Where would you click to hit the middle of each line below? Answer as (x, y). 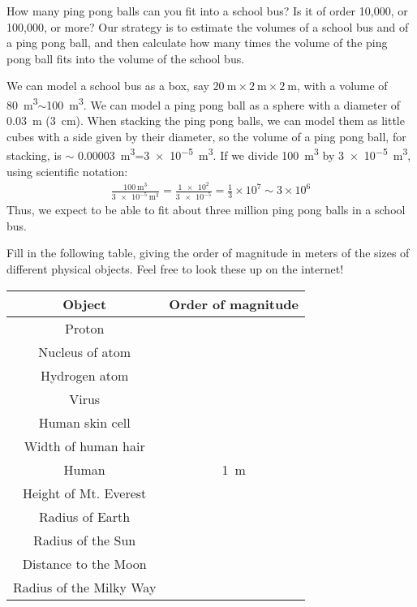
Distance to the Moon (84, 563)
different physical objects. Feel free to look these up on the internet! (175, 269)
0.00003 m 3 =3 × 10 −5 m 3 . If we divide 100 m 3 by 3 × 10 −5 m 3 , (244, 154)
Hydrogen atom (84, 375)
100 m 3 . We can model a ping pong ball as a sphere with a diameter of (224, 103)
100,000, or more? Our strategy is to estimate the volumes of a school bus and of (208, 26)
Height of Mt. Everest (84, 493)
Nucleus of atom (85, 351)
